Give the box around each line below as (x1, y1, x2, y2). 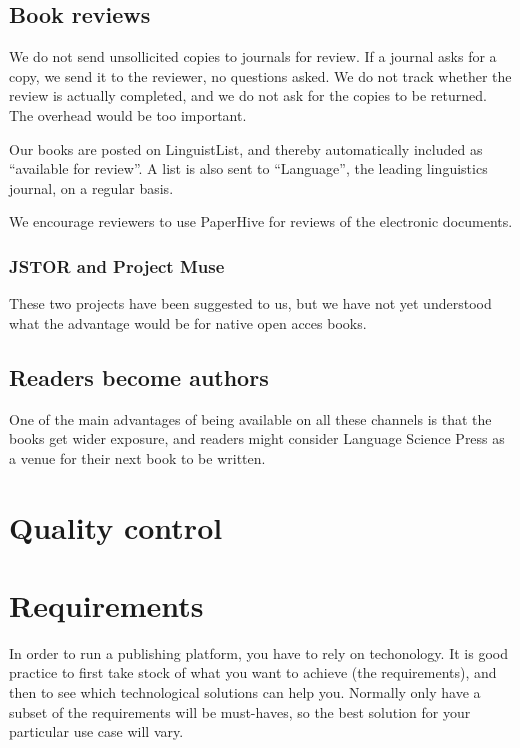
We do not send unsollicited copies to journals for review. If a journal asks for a (9, 46, 497, 67)
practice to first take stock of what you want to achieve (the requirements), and (9, 662, 497, 683)
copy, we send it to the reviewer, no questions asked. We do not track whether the (9, 65, 512, 86)
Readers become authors (9, 361, 269, 392)
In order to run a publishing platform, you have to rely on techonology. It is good (9, 642, 508, 663)
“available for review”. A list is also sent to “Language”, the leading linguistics (9, 158, 488, 179)
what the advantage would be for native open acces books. (9, 312, 367, 333)
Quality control (9, 506, 223, 547)
